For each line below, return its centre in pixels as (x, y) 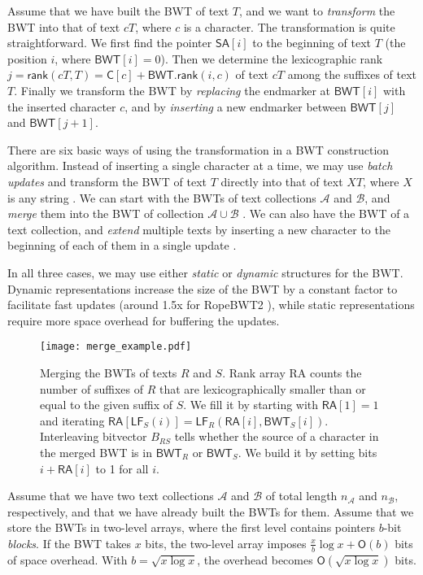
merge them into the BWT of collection (106, 213)
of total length (301, 496)
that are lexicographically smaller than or (262, 388)
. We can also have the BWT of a (326, 213)
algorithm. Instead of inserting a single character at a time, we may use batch (200, 166)
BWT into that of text (64, 26)
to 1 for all (122, 468)
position (27, 58)
